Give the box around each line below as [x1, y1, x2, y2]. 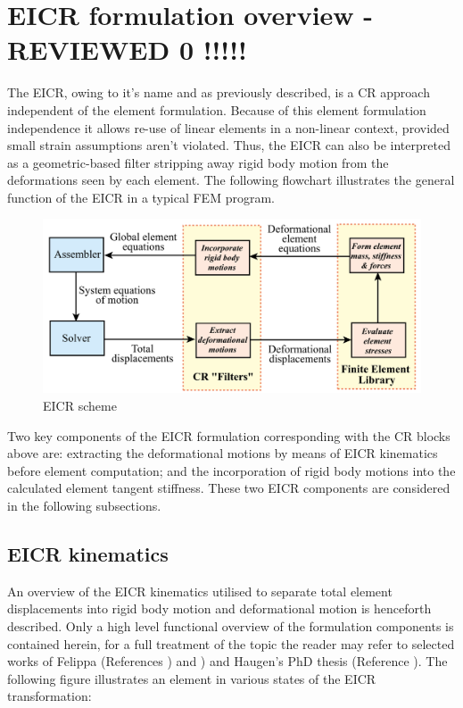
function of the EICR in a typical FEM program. [7, 187, 275, 206]
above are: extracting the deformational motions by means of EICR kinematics [7, 444, 438, 462]
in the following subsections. [7, 496, 161, 515]
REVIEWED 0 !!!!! [7, 31, 247, 68]
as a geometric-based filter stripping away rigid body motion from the [7, 153, 389, 171]
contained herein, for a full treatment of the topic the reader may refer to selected [7, 634, 455, 653]
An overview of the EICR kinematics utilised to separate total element [7, 581, 393, 600]
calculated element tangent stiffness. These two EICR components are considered [7, 479, 451, 497]
